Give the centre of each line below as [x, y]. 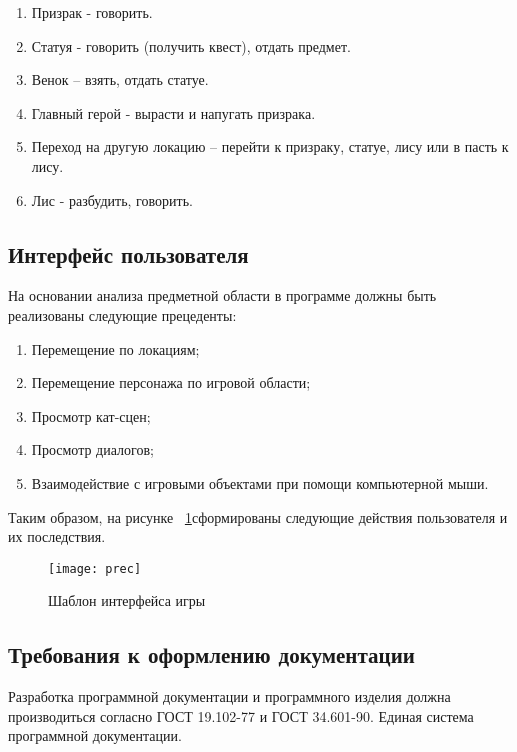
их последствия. [57, 536]
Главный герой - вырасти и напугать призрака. [173, 112]
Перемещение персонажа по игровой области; [171, 382]
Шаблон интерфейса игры [127, 600]
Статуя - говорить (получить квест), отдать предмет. [191, 45]
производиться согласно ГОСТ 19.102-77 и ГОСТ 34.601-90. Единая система [241, 715]
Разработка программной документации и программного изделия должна [229, 696]
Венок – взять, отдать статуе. [120, 79]
